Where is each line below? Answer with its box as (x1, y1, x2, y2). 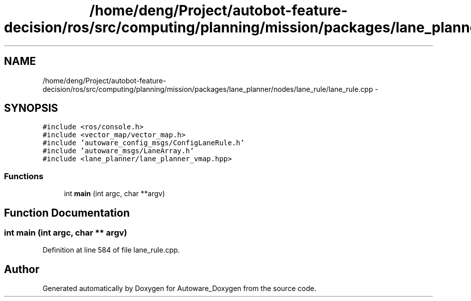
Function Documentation (4, 206, 130, 219)
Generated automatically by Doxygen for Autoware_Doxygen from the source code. (42, 284, 316, 293)
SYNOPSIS (4, 102, 58, 115)
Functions (4, 171, 43, 181)
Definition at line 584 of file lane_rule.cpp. (42, 246, 180, 255)
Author (4, 263, 39, 276)
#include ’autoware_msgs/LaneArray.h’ (42, 147, 194, 155)
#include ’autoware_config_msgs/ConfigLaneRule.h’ (42, 139, 244, 147)
